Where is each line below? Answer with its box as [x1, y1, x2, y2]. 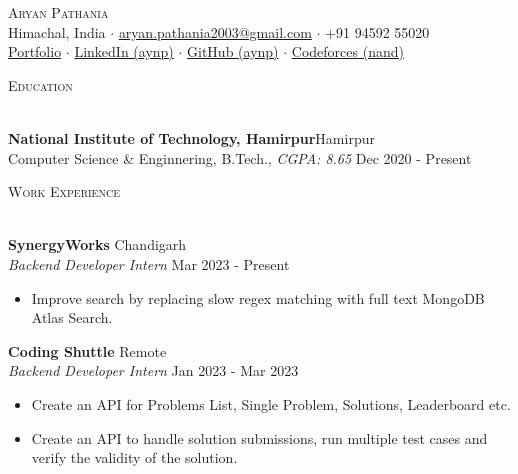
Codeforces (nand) [291, 41, 404, 62]
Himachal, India [8, 21, 106, 42]
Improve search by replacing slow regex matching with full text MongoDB [31, 287, 485, 308]
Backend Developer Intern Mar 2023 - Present [8, 253, 290, 274]
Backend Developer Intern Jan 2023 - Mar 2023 [8, 360, 299, 381]
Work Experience [8, 181, 120, 202]
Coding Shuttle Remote [8, 340, 167, 361]
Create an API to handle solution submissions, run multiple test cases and [31, 427, 488, 448]
